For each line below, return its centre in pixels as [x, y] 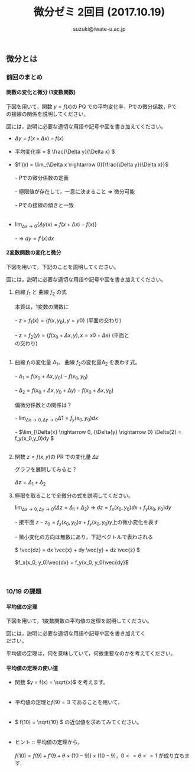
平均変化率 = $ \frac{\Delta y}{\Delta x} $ [65, 152]
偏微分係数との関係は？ [43, 405]
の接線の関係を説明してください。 [48, 114]
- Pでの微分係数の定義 [42, 178]
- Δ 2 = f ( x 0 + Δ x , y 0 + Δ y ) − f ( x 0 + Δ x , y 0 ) [64, 391]
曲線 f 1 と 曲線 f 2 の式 [40, 293]
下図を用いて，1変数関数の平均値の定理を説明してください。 [79, 621]
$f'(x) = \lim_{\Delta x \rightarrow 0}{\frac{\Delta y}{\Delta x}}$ [91, 165]
